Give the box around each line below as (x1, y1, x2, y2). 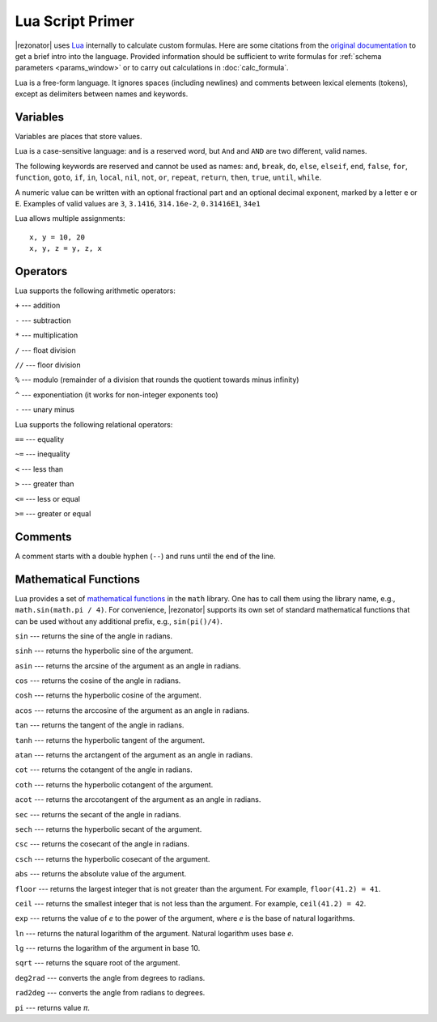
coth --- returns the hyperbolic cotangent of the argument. (15, 779, 214, 789)
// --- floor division (15, 360, 81, 370)
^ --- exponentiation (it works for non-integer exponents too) (15, 389, 218, 400)
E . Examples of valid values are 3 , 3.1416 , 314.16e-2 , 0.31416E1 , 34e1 (15, 198, 261, 208)
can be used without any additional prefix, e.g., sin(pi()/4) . (15, 616, 223, 626)
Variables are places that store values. (15, 132, 142, 142)
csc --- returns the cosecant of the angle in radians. (15, 839, 190, 849)
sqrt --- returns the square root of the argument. (15, 958, 181, 968)
